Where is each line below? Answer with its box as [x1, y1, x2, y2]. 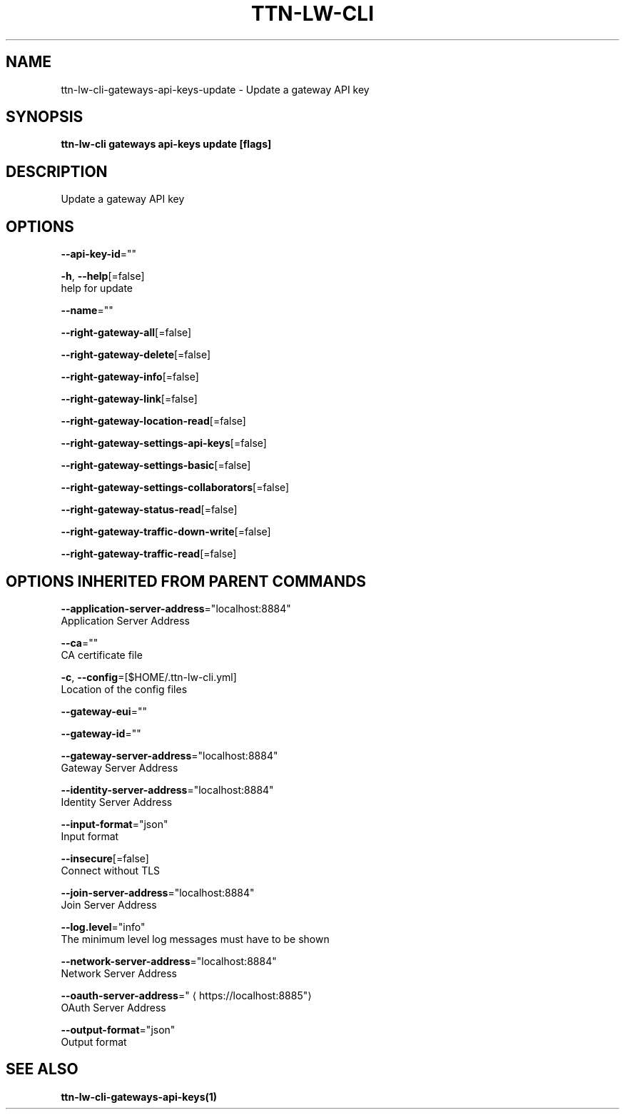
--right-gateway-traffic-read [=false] [61, 548, 237, 560]
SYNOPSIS [6, 108, 83, 126]
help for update [61, 282, 133, 295]
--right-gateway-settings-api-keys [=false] [61, 437, 267, 450]
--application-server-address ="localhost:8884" [61, 602, 291, 615]
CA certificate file [61, 648, 143, 661]
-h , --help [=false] [61, 270, 145, 283]
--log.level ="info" [61, 920, 146, 933]
